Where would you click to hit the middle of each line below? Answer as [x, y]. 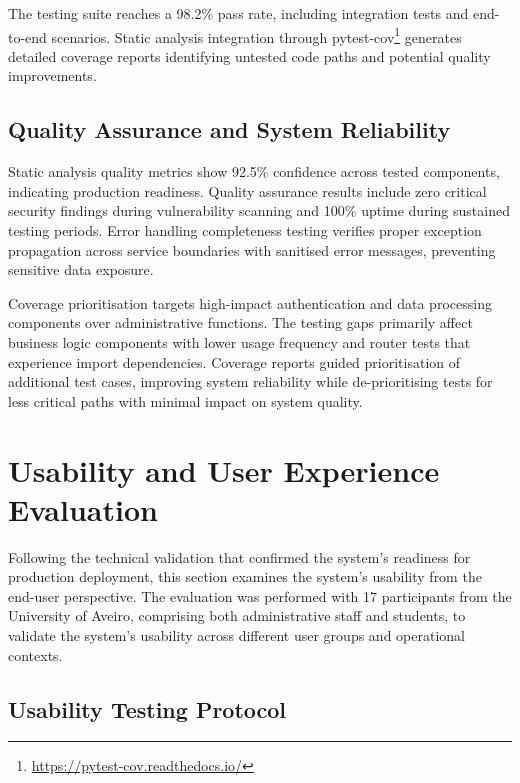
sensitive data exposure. [81, 269]
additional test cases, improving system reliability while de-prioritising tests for [250, 381]
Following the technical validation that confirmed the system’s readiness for [239, 556]
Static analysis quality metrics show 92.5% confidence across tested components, [254, 171]
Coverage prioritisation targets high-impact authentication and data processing [250, 302]
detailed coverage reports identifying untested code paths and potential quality [249, 55]
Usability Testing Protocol [147, 708]
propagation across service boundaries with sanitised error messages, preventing [252, 249]
